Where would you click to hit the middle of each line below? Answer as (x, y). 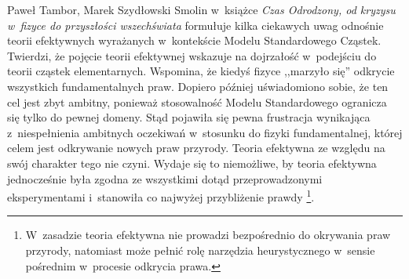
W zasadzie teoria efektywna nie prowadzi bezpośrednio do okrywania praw (208, 235)
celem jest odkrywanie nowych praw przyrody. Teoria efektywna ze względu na (196, 148)
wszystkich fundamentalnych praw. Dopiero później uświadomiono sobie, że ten (198, 86)
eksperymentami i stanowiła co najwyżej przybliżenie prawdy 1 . (161, 196)
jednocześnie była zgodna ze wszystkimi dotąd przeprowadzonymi (165, 178)
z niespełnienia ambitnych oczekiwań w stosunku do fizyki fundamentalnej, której (205, 132)
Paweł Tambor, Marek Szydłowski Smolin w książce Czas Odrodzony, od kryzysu (201, 9)
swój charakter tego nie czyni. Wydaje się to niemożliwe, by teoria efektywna (192, 163)
